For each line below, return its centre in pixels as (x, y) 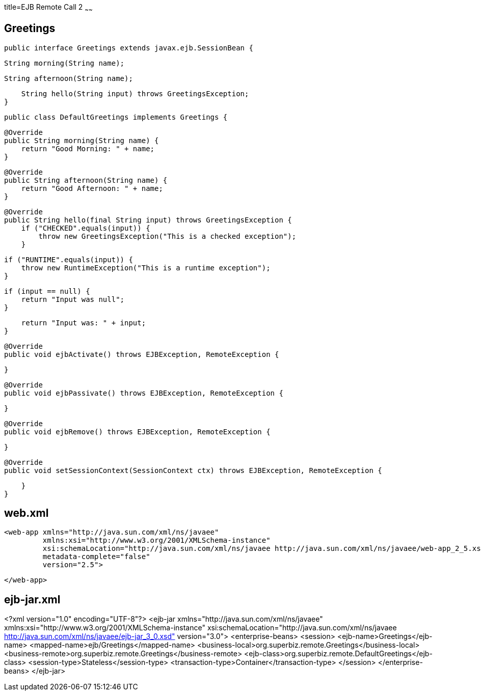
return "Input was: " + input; (84, 323)
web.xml (26, 513)
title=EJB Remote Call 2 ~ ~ (48, 8)
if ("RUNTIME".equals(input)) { (69, 259)
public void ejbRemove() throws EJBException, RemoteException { (137, 432)
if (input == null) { (47, 291)
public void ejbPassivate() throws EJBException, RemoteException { (144, 393)
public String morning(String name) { (82, 140)
